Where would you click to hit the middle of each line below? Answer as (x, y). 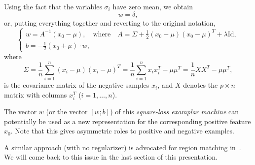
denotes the (200, 85)
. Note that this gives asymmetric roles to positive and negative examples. (122, 131)
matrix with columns (36, 94)
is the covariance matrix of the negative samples (77, 85)
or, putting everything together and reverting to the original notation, (110, 22)
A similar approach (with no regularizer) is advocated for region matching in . (123, 147)
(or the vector (67, 111)
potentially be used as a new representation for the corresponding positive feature (127, 121)
